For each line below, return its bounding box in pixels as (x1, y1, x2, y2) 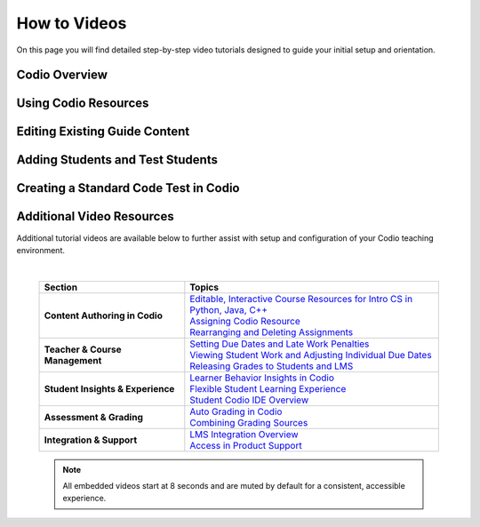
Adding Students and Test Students (16, 152, 218, 168)
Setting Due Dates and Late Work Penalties (189, 338, 370, 350)
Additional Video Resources (16, 209, 174, 224)
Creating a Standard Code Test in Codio (16, 180, 240, 196)
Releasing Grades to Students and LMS (189, 360, 354, 372)
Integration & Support (44, 434, 138, 446)
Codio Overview (16, 68, 108, 83)
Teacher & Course (44, 343, 122, 355)
